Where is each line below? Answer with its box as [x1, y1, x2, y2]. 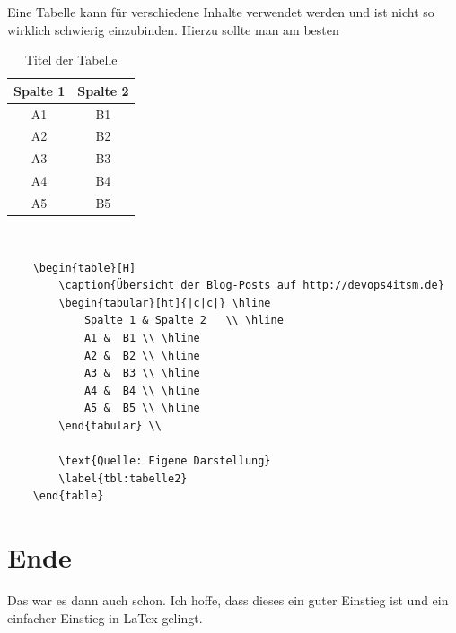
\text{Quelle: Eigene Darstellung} [58, 455, 271, 468]
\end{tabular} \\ [58, 420, 162, 433]
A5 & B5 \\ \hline [83, 402, 200, 415]
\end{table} [32, 490, 104, 503]
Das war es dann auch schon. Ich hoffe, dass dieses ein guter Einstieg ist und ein [7, 591, 449, 610]
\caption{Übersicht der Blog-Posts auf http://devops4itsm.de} [58, 279, 444, 292]
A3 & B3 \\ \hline [83, 367, 200, 380]
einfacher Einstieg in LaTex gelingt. [7, 608, 203, 627]
